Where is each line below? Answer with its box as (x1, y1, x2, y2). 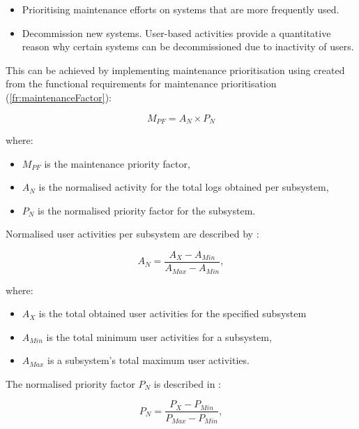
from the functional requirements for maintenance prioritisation (6, 76, 277, 91)
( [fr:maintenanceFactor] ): (6, 89, 112, 104)
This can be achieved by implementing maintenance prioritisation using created (6, 62, 345, 77)
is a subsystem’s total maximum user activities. (47, 353, 250, 368)
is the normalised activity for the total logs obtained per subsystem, (38, 180, 329, 194)
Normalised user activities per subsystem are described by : (6, 226, 259, 241)
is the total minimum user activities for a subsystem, (46, 329, 272, 344)
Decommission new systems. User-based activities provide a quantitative (22, 25, 331, 40)
